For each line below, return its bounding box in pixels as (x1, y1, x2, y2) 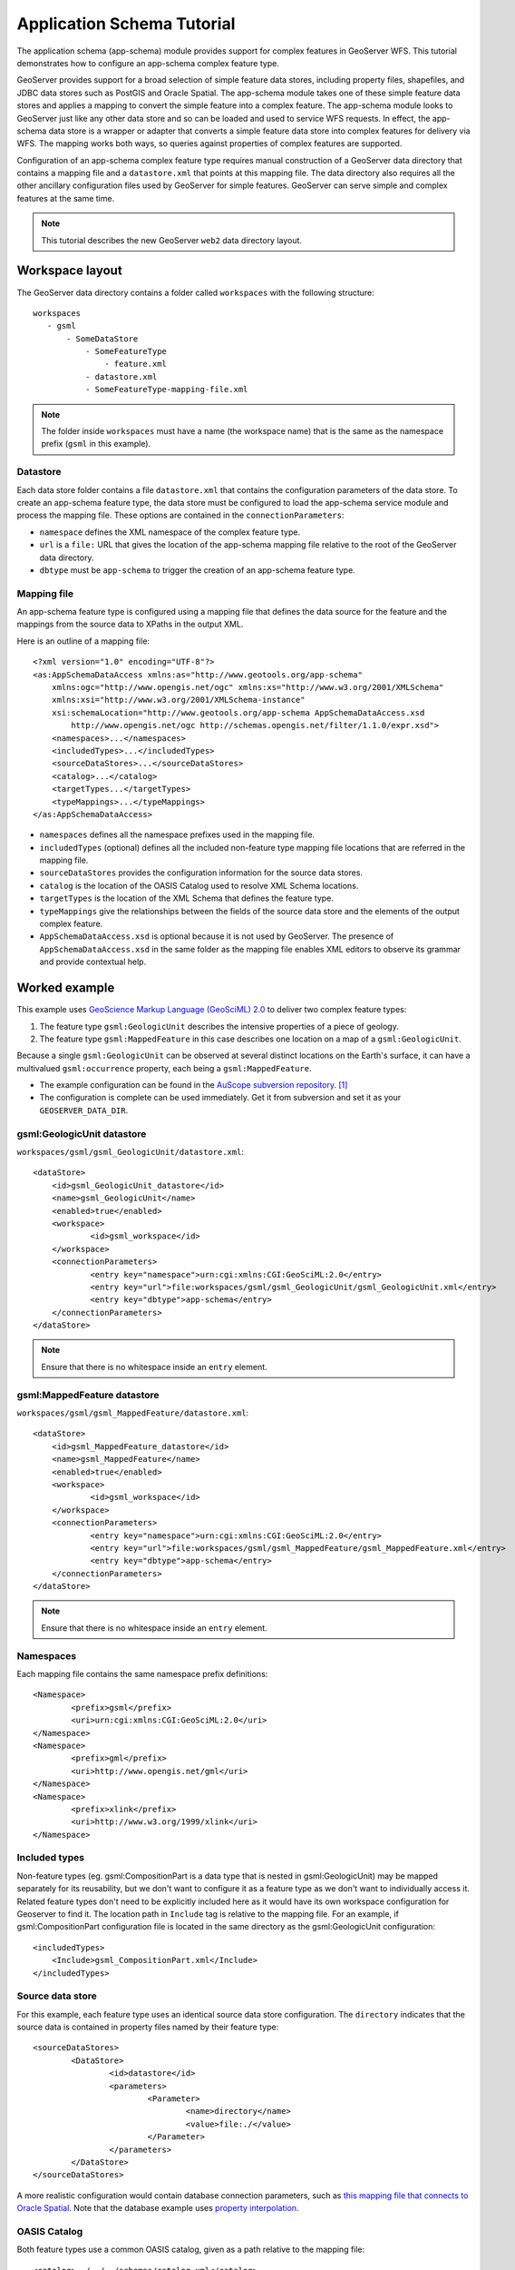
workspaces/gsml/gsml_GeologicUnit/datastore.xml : (16, 1147, 245, 1157)
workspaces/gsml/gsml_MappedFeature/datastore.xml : (16, 1407, 249, 1418)
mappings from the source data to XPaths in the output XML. (16, 618, 244, 630)
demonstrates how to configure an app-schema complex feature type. (16, 57, 280, 68)
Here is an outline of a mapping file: (16, 636, 150, 646)
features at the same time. (16, 192, 115, 203)
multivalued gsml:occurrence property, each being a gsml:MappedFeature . (16, 1062, 312, 1073)
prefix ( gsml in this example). (41, 439, 151, 449)
